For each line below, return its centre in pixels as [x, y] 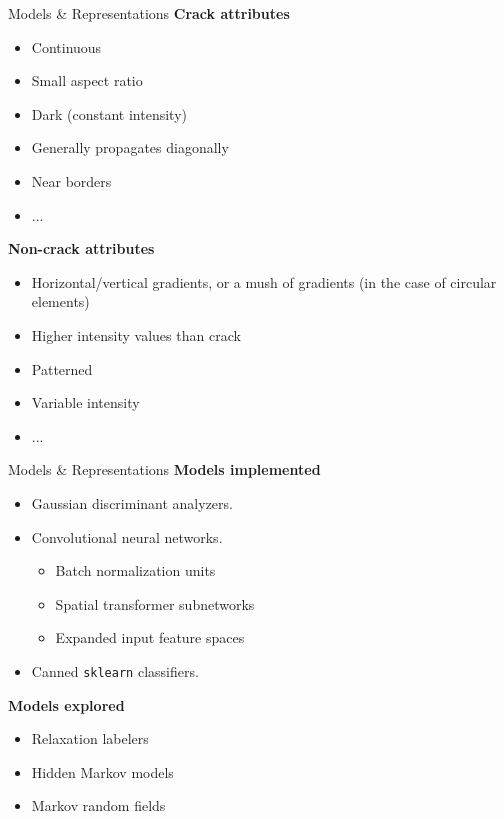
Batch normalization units [135, 570]
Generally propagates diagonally [130, 147]
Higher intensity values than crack [136, 334]
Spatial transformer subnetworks [155, 603]
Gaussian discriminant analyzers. [132, 502]
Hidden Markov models [102, 771]
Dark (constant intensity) [109, 113]
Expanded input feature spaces [150, 637]
